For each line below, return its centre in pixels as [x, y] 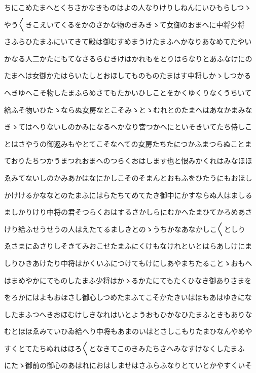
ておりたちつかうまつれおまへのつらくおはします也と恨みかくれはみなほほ [128, 161]
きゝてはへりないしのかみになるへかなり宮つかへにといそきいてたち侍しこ [128, 127]
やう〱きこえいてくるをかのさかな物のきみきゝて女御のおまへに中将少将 [124, 24]
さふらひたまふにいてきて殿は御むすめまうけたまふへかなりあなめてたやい [128, 41]
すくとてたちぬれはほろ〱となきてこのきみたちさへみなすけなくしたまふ [124, 348]
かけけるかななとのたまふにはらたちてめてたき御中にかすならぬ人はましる [128, 195]
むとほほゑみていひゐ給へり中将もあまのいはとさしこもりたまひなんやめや [128, 331]
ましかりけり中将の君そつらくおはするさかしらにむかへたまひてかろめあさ [128, 212]
